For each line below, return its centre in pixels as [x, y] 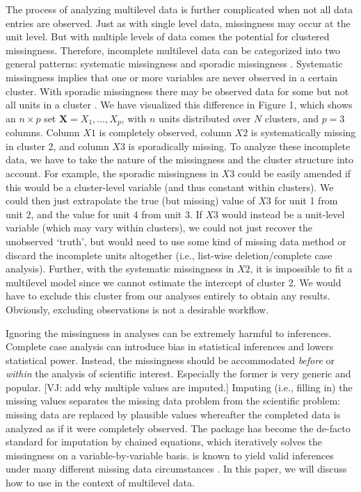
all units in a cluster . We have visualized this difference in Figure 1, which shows [179, 105]
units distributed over [205, 118]
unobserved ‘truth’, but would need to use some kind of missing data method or [176, 241]
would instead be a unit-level [283, 214]
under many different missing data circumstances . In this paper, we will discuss [176, 469]
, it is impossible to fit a [301, 269]
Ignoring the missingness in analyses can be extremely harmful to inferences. [169, 333]
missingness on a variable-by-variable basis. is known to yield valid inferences [170, 455]
